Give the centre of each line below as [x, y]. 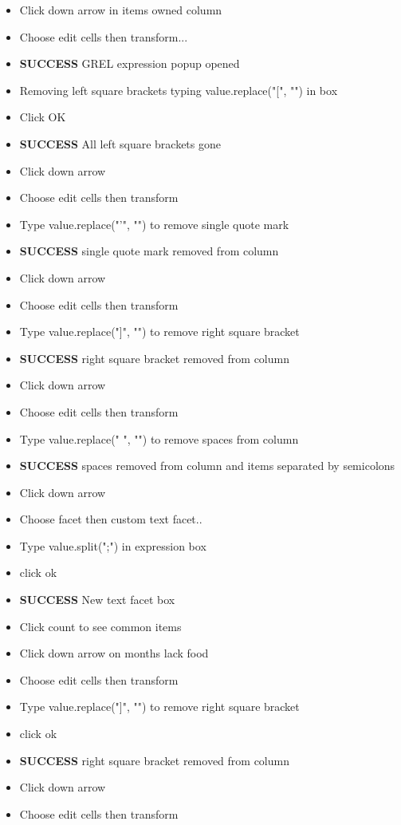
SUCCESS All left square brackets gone [120, 143]
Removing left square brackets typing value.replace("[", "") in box [179, 90]
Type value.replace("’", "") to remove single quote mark [154, 224]
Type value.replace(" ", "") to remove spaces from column [159, 438]
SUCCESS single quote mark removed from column [149, 251]
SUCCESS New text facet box [97, 600]
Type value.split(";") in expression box [113, 545]
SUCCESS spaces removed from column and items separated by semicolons [207, 466]
